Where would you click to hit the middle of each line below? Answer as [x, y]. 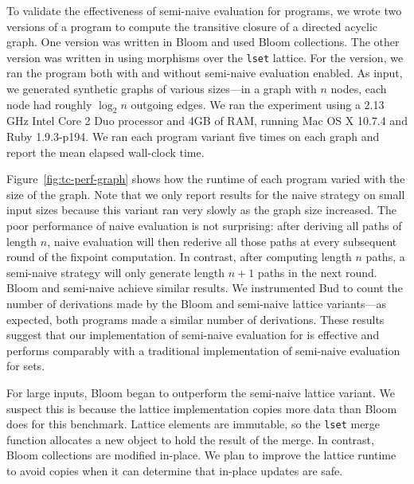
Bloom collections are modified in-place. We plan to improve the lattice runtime [201, 455]
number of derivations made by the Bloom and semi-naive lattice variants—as [196, 303]
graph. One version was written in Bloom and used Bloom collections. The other [203, 42]
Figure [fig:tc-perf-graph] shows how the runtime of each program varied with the [206, 179]
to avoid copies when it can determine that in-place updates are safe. [175, 470]
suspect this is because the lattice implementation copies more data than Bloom [202, 408]
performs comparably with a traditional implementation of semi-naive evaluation [203, 350]
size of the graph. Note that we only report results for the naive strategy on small [206, 194]
